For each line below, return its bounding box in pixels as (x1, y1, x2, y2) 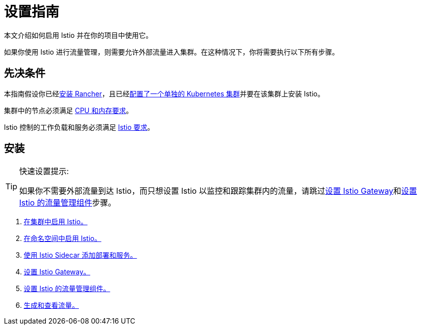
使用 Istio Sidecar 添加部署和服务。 (24, 251, 137, 260)
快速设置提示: (19, 166, 69, 177)
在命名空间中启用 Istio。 (24, 234, 102, 243)
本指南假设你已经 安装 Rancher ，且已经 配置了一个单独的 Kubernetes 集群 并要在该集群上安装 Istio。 (4, 89, 324, 98)
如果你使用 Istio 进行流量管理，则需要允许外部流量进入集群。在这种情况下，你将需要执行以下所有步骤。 (4, 47, 339, 56)
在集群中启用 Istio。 (24, 217, 88, 226)
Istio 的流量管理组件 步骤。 (19, 198, 116, 208)
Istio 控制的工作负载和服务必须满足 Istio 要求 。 (4, 122, 154, 131)
